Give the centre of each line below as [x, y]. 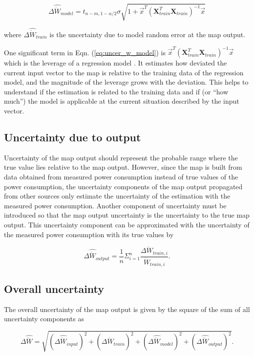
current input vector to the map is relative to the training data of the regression [124, 72]
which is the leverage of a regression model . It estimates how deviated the [116, 63]
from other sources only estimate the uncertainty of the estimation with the [117, 196]
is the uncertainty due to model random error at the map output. [148, 34]
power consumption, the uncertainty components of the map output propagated [123, 186]
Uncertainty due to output [73, 137]
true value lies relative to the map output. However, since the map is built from [123, 167]
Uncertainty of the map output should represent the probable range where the [121, 157]
